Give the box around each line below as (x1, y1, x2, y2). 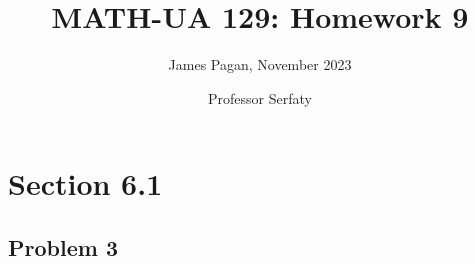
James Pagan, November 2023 (168, 54, 352, 75)
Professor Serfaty (208, 87, 312, 108)
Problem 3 (8, 231, 118, 262)
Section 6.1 (8, 163, 163, 204)
